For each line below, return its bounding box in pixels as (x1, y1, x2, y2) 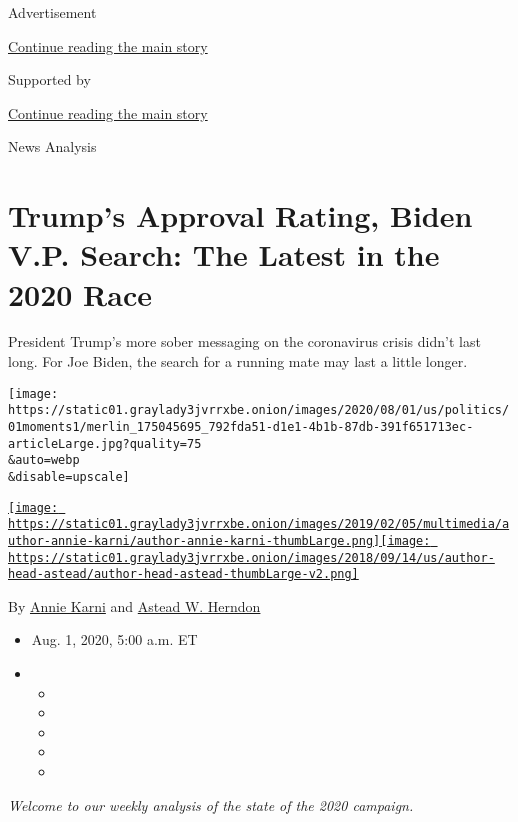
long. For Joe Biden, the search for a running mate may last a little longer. (8, 351, 468, 372)
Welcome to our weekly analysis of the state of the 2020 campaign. (8, 794, 414, 815)
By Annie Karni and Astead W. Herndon (8, 595, 261, 616)
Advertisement (8, 2, 97, 22)
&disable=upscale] (8, 469, 130, 484)
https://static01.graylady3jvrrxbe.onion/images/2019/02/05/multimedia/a (8, 517, 510, 532)
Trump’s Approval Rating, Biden (8, 195, 473, 236)
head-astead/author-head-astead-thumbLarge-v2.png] (8, 567, 359, 582)
